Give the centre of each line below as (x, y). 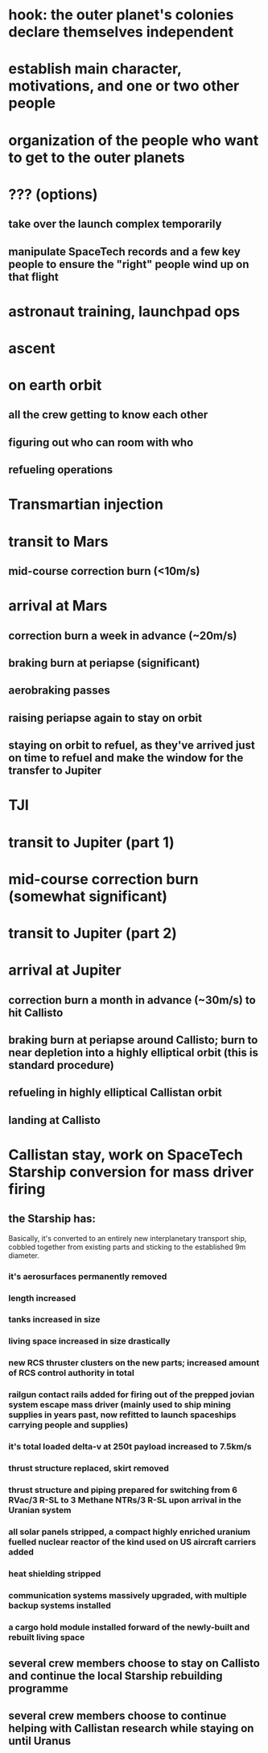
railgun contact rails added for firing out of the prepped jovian (132, 1394)
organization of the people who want (134, 140)
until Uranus (39, 1741)
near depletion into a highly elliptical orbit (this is (134, 1053)
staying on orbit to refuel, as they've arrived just (132, 746)
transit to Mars (58, 541)
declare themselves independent (121, 32)
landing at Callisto (54, 1120)
